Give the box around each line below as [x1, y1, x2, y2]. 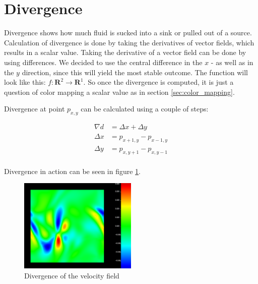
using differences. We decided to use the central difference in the [4, 56, 203, 67]
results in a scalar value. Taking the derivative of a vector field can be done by [4, 47, 246, 58]
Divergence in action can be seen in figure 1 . [4, 165, 141, 176]
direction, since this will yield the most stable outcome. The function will [22, 67, 248, 77]
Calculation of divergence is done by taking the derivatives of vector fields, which [4, 37, 254, 47]
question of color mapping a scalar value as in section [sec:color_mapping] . [4, 86, 235, 97]
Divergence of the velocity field [24, 270, 119, 280]
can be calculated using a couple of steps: [81, 103, 209, 114]
